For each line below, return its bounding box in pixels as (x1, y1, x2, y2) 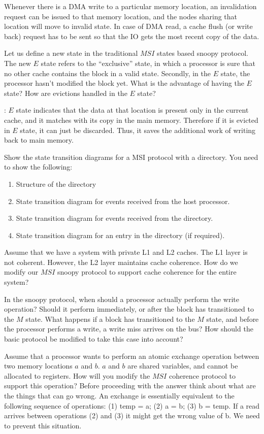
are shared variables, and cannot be (127, 360, 238, 371)
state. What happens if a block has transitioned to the (25, 313, 195, 324)
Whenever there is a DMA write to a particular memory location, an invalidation (4, 1, 257, 11)
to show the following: (4, 161, 73, 172)
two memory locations (4, 360, 73, 371)
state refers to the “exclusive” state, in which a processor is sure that (41, 57, 255, 68)
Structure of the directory (16, 178, 96, 189)
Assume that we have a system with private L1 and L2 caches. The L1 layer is (4, 247, 248, 257)
